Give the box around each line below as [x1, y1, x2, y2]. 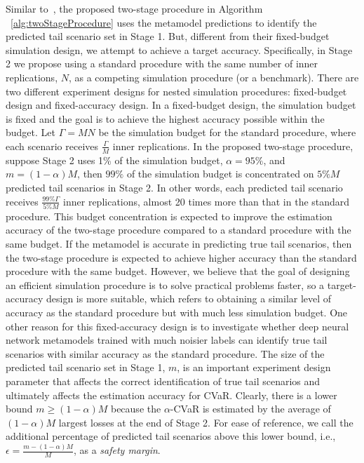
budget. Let [6, 125, 55, 140]
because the [110, 401, 161, 416]
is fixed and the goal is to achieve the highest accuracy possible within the [6, 111, 325, 126]
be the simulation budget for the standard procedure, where [98, 125, 356, 140]
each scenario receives [6, 138, 99, 153]
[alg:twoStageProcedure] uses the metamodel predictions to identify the [11, 15, 317, 29]
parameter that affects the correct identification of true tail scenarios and [6, 373, 321, 388]
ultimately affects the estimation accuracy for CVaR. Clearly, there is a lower [6, 387, 337, 402]
